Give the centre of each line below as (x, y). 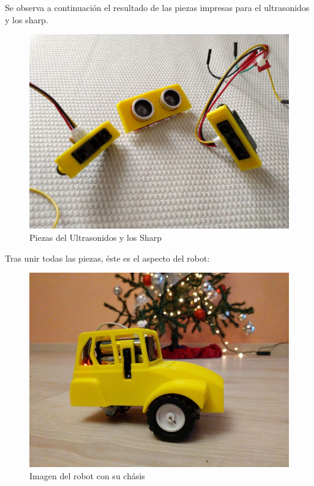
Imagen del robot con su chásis (87, 475)
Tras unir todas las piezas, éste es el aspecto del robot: (107, 258)
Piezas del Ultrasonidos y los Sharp (96, 237)
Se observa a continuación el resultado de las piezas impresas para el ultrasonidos (157, 8)
